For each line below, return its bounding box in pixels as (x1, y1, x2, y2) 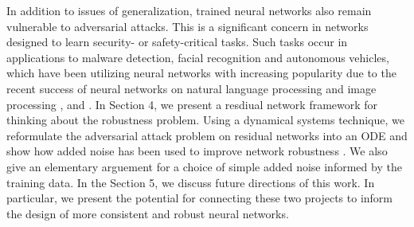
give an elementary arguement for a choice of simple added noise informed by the (6, 158, 402, 174)
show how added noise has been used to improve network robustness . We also (6, 143, 388, 159)
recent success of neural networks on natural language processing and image (6, 80, 377, 96)
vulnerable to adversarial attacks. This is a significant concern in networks (6, 18, 369, 34)
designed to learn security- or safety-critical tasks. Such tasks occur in (6, 33, 348, 50)
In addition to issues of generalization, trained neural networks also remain (6, 2, 372, 18)
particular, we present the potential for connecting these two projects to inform (6, 190, 393, 206)
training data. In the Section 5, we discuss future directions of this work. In (6, 174, 375, 190)
